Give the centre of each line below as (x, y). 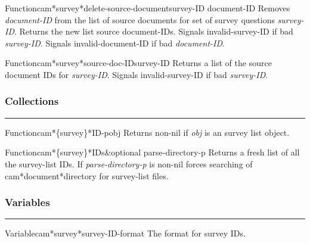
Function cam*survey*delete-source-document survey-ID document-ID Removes (148, 8)
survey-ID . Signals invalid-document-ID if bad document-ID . (115, 43)
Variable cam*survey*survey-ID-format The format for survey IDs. (125, 233)
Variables (27, 202)
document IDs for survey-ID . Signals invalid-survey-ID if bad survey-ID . (137, 74)
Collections (32, 101)
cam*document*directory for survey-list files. (87, 175)
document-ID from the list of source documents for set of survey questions (140, 19)
